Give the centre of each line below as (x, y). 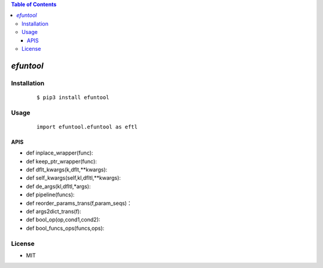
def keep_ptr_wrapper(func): (61, 161)
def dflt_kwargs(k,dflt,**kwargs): (67, 170)
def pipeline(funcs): (50, 195)
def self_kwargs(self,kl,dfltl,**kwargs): (73, 178)
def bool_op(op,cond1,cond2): (63, 220)
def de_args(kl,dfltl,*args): (58, 186)
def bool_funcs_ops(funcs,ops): (65, 228)
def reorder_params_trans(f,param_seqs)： (79, 203)
